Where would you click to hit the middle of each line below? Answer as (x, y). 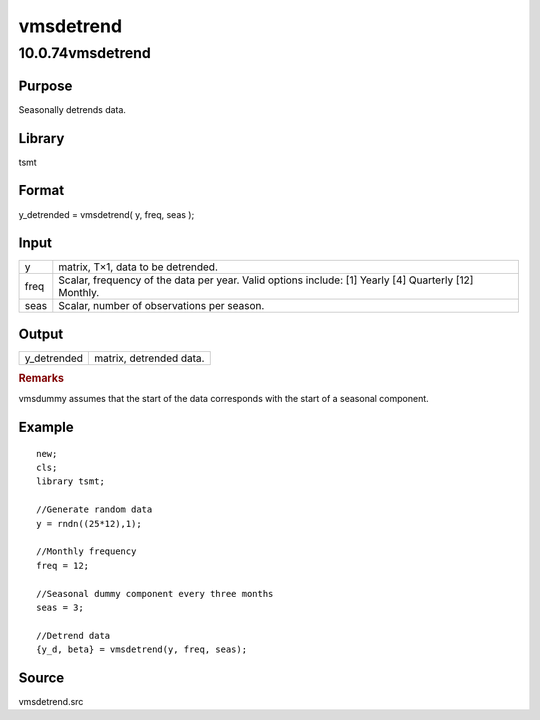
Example (46, 427)
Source (41, 677)
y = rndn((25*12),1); (89, 523)
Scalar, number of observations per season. (161, 306)
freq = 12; (63, 565)
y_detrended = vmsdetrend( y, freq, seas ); (106, 214)
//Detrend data (73, 635)
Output (41, 333)
